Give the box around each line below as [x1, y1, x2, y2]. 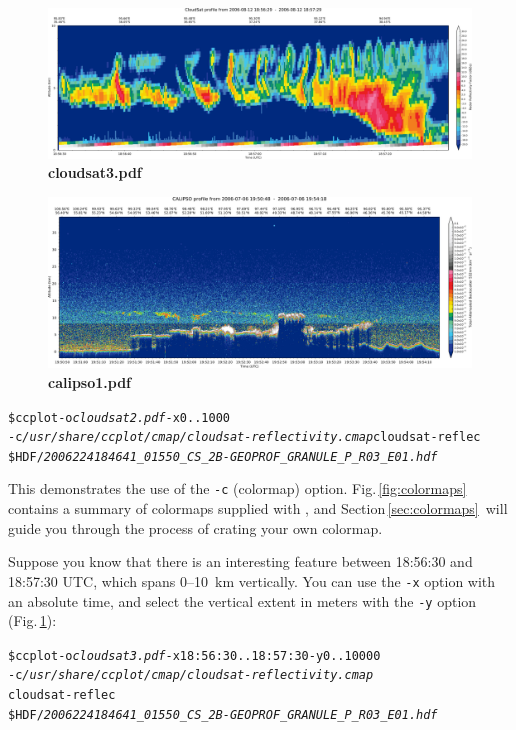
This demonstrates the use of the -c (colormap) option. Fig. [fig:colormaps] [8, 478, 467, 499]
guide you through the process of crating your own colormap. [8, 517, 383, 538]
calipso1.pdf [48, 371, 132, 392]
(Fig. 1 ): [8, 610, 57, 631]
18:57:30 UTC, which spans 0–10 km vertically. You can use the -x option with [8, 570, 496, 591]
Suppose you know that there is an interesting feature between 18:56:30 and [8, 551, 473, 572]
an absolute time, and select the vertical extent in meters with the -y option [8, 590, 477, 611]
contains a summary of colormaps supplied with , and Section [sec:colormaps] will [8, 498, 508, 519]
